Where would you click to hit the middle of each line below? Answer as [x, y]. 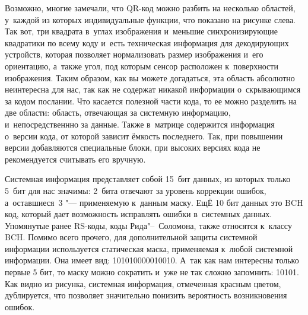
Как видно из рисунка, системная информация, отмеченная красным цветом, [143, 283]
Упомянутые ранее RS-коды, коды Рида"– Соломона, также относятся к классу [148, 225]
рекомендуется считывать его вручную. [75, 159]
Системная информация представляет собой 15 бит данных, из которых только [148, 179]
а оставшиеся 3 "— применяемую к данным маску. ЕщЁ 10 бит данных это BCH [154, 202]
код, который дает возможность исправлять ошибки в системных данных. [139, 214]
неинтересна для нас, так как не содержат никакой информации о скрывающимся [153, 89]
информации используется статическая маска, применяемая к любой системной [149, 248]
